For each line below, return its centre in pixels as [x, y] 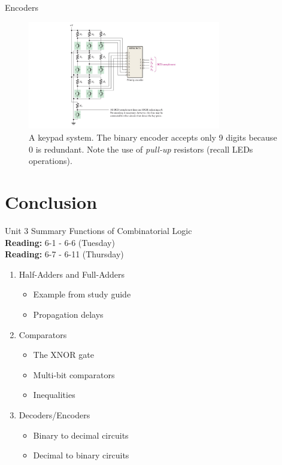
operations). [51, 161]
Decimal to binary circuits [81, 455]
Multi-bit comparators [74, 374]
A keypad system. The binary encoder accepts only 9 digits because [153, 137]
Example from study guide [82, 294]
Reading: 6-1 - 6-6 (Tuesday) [60, 242]
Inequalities [54, 395]
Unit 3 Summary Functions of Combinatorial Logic [98, 230]
